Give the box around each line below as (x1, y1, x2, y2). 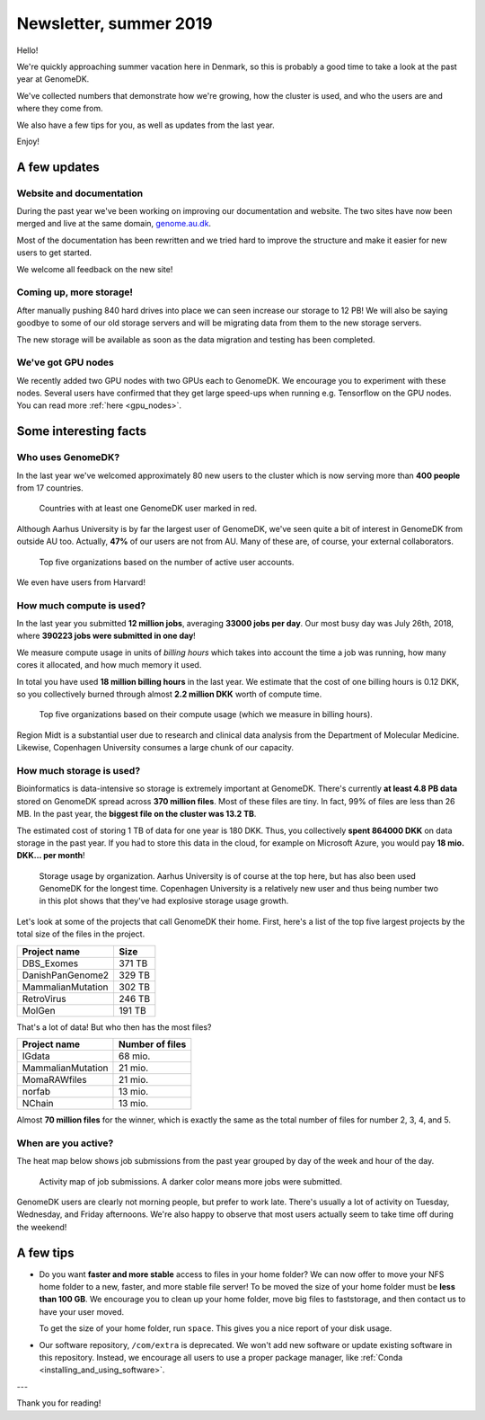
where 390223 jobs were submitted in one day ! (16, 630, 197, 642)
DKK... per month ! (16, 850, 85, 861)
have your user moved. (39, 1306, 125, 1317)
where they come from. (16, 103, 103, 114)
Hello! (16, 45, 39, 56)
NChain (22, 1097, 54, 1110)
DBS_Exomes (22, 957, 79, 970)
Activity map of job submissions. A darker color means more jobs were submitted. (39, 1176, 343, 1186)
